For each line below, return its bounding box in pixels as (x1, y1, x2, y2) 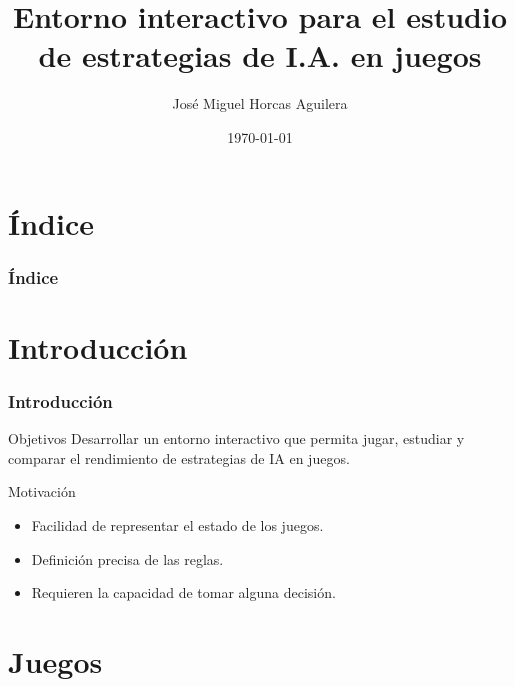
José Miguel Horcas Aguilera (172, 93, 348, 114)
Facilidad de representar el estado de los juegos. (31, 514, 324, 535)
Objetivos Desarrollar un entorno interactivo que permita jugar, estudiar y (8, 428, 465, 449)
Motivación (8, 481, 76, 502)
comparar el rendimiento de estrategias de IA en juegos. (8, 447, 350, 468)
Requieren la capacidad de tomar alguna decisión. (31, 582, 336, 603)
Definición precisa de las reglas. (31, 548, 224, 569)
